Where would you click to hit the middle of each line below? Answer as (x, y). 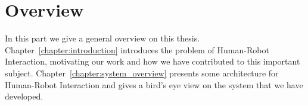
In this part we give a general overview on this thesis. (102, 38)
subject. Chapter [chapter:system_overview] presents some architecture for (142, 73)
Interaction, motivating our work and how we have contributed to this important (153, 61)
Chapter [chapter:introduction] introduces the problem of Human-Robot (137, 49)
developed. (24, 96)
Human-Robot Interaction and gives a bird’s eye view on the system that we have (154, 84)
